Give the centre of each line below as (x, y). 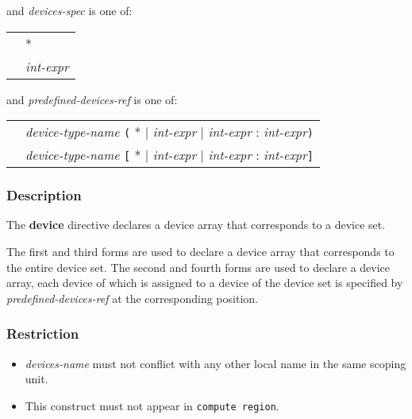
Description (44, 195)
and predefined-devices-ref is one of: (92, 99)
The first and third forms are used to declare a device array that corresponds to (200, 251)
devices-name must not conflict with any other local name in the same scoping (216, 363)
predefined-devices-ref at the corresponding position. (132, 298)
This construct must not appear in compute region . (152, 405)
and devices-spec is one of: (69, 10)
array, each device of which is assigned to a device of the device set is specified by (205, 283)
